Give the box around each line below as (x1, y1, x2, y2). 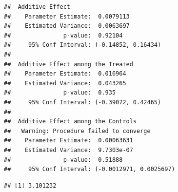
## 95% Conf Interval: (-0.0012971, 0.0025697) (4, 166, 175, 173)
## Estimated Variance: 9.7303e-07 (4, 146, 133, 154)
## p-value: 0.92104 (4, 32, 123, 39)
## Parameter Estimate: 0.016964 (4, 70, 126, 77)
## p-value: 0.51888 (4, 156, 123, 163)
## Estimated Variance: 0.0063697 (4, 22, 130, 30)
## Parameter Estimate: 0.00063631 (4, 137, 133, 144)
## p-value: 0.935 (4, 89, 116, 96)
